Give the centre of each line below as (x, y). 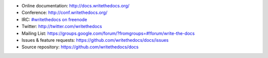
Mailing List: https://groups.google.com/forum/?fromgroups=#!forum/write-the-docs (108, 33)
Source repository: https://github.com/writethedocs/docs (80, 47)
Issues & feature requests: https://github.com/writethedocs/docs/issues (95, 40)
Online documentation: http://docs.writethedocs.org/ (76, 6)
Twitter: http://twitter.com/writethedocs (62, 27)
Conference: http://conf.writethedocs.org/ (65, 13)
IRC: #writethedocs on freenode (54, 19)
